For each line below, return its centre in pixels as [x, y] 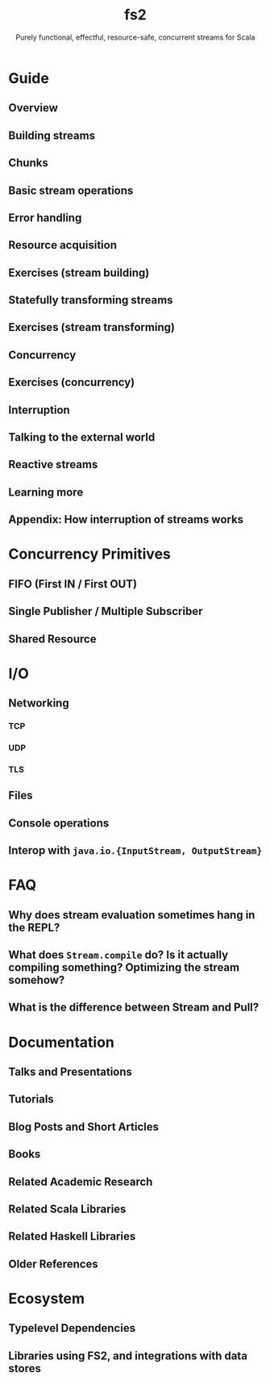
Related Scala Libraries [67, 1209]
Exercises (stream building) [79, 272]
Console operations [59, 823]
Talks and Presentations [71, 1072]
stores [25, 1368]
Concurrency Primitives [89, 554]
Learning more [46, 492]
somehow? [37, 980]
